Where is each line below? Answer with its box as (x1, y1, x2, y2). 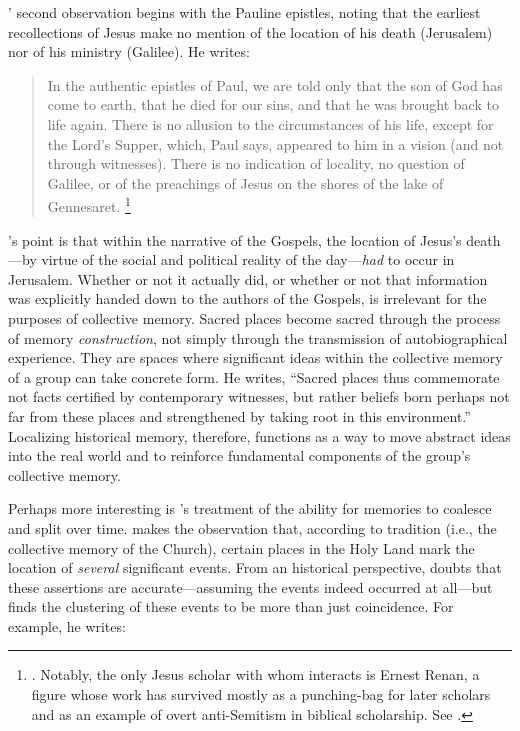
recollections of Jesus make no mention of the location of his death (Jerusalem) (8, 21, 493, 42)
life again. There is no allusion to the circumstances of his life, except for (47, 113, 494, 134)
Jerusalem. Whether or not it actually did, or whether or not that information (8, 268, 488, 289)
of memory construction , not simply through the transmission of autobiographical (8, 327, 508, 348)
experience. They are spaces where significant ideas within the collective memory (8, 347, 503, 368)
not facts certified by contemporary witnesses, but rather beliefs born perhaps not (8, 386, 510, 407)
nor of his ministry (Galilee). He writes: (8, 41, 250, 62)
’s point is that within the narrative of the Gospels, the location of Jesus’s (8, 229, 462, 250)
